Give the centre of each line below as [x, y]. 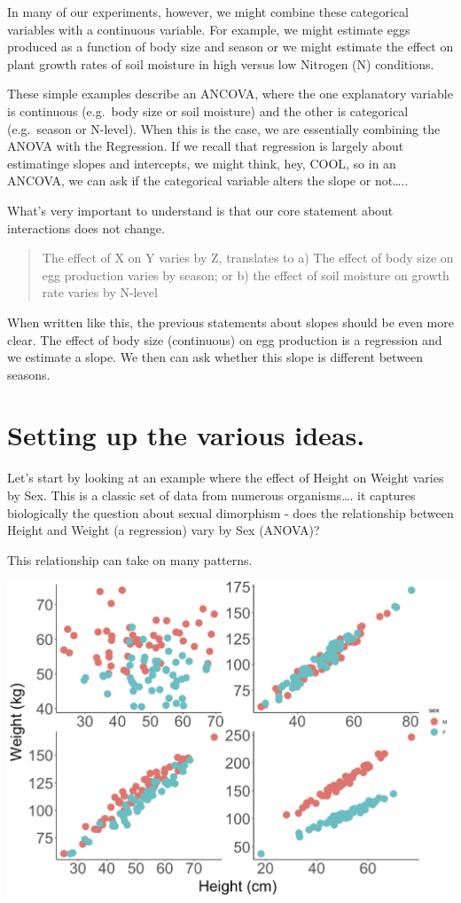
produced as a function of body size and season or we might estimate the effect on [230, 47]
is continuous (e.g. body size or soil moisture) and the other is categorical [208, 110]
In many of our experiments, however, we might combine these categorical [208, 12]
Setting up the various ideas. [186, 435]
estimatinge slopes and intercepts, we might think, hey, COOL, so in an [202, 163]
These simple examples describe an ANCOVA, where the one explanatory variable [230, 94]
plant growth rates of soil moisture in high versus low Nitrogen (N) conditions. [221, 63]
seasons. [29, 374]
